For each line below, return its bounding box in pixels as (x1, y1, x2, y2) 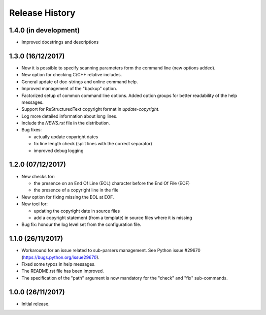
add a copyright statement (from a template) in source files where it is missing (33, 215, 192, 220)
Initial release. (21, 301, 50, 307)
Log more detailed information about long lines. (21, 113, 118, 119)
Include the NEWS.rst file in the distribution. (21, 120, 110, 126)
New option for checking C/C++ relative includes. (21, 72, 122, 78)
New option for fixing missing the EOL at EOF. (21, 194, 114, 200)
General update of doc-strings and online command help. (21, 79, 138, 85)
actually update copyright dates (33, 133, 99, 140)
